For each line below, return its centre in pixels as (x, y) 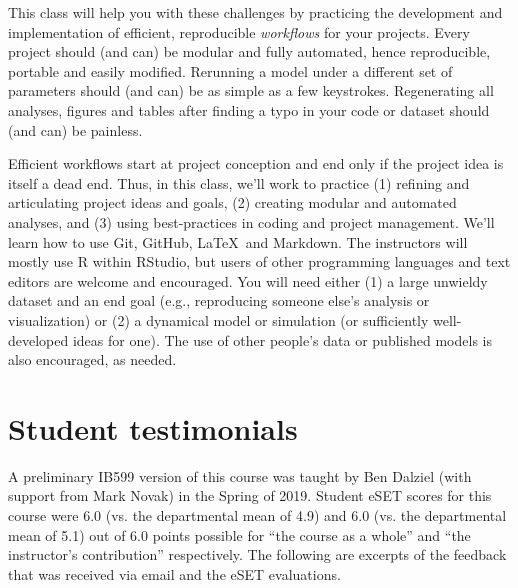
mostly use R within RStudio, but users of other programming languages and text (259, 261)
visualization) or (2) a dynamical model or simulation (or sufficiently (218, 319)
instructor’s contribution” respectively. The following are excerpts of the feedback (257, 554)
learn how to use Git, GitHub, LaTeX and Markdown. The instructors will (238, 241)
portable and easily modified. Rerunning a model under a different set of (230, 70)
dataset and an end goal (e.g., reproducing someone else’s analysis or (219, 300)
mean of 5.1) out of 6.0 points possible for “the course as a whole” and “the (239, 534)
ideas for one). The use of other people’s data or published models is (282, 339)
